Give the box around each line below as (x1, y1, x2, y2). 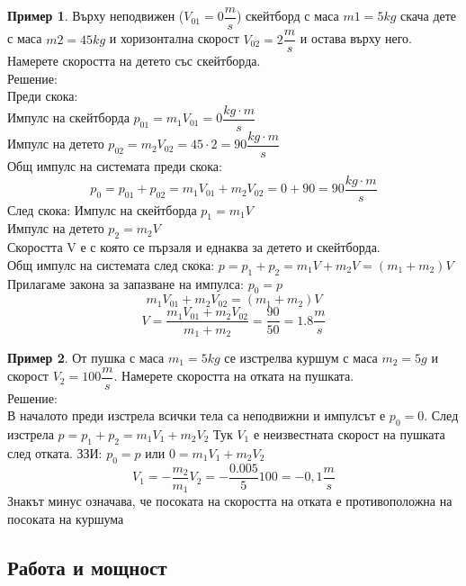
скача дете (400, 6, 457, 25)
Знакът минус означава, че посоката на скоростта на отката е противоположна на (7, 491, 453, 510)
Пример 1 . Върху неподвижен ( (7, 6, 184, 25)
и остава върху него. (300, 29, 412, 48)
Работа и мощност (7, 553, 167, 581)
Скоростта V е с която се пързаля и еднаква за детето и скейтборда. (7, 238, 381, 257)
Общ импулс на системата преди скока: (7, 157, 222, 176)
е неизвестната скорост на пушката (253, 425, 445, 444)
